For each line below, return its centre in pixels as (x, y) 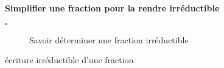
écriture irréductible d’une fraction (69, 60)
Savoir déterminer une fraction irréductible (109, 39)
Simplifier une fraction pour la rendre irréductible (112, 8)
